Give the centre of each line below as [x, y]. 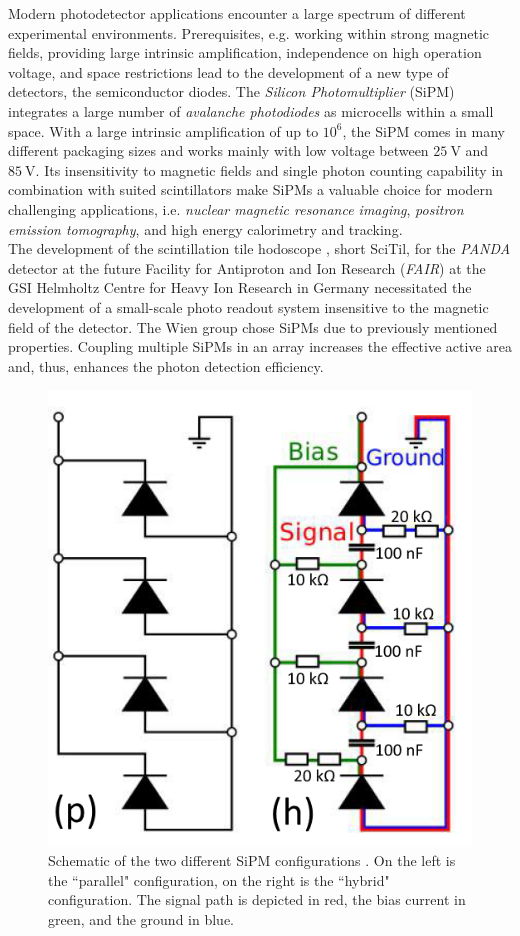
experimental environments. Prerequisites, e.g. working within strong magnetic [249, 32]
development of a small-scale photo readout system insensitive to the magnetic [248, 306]
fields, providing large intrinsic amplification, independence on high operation [245, 52]
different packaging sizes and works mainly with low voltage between [218, 150]
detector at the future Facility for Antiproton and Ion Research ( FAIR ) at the [247, 267]
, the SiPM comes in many [423, 130]
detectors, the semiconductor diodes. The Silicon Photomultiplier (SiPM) [231, 91]
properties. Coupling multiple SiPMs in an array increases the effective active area [260, 346]
